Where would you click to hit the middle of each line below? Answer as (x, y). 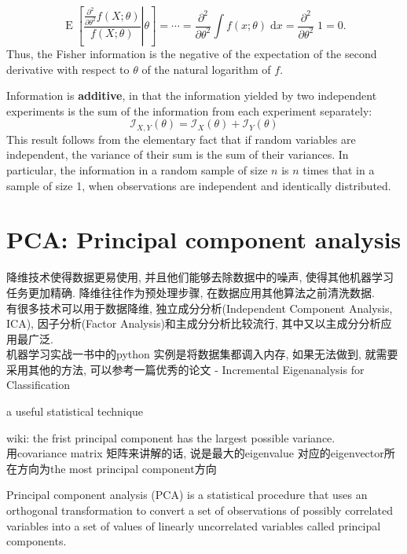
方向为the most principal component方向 (117, 468)
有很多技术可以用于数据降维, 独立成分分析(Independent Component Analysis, (200, 308)
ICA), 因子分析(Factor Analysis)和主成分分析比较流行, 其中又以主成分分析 (194, 323)
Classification (38, 385)
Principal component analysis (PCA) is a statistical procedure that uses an (187, 495)
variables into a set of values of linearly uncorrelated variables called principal (194, 525)
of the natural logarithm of (206, 69)
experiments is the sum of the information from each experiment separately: (189, 110)
